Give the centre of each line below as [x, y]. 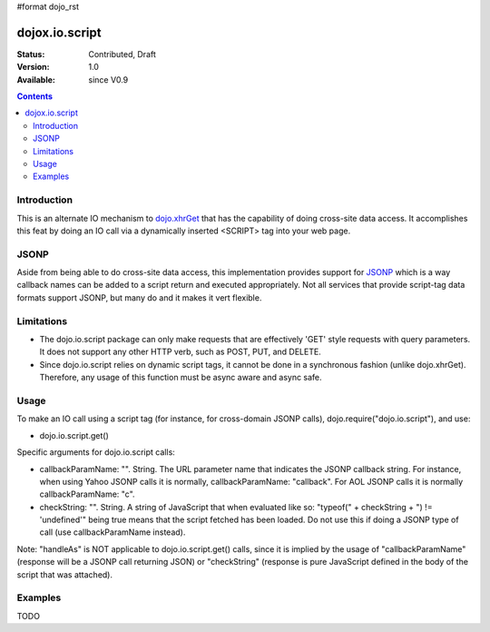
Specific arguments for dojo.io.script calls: [96, 452]
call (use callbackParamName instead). [113, 532]
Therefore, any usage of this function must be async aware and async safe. [181, 378]
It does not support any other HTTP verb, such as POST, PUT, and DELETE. [180, 352]
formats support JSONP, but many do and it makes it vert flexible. [139, 297]
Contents [35, 96]
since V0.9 [108, 79]
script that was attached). [65, 574]
